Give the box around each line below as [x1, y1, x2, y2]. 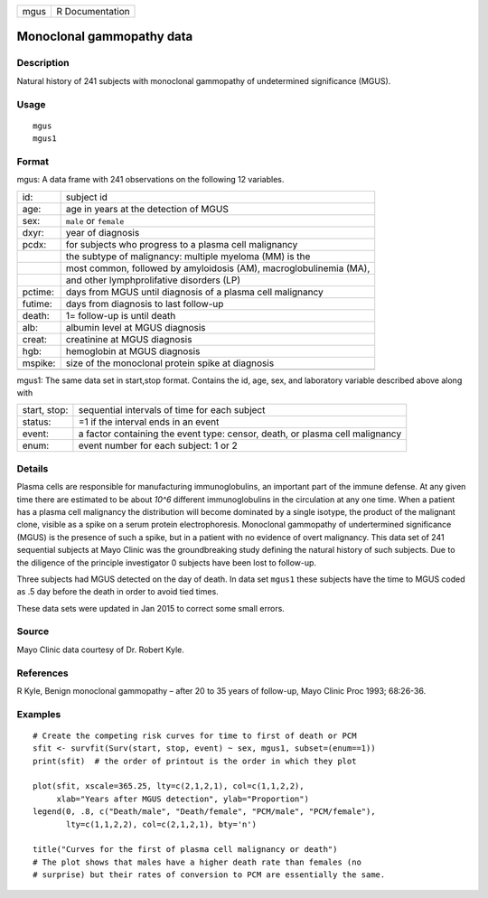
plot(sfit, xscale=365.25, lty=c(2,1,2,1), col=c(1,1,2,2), [33, 781, 305, 791]
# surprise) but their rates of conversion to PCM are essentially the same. [33, 870, 386, 880]
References [16, 667, 69, 679]
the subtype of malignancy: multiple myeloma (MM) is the [65, 249, 311, 262]
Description [16, 57, 70, 70]
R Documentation [55, 5, 130, 17]
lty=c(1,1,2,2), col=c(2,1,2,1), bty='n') [66, 818, 258, 829]
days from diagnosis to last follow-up [65, 297, 224, 310]
